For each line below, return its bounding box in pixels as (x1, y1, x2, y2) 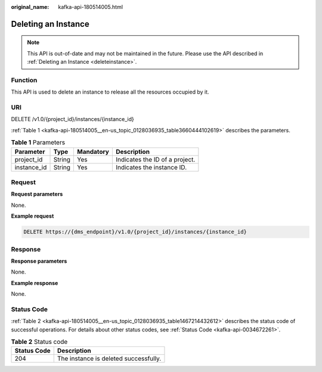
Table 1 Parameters (11, 138, 66, 147)
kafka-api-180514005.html (58, 4, 123, 10)
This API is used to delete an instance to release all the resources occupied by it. (11, 88, 209, 95)
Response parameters (11, 257, 67, 265)
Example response (11, 279, 58, 286)
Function (11, 76, 38, 84)
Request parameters (11, 191, 63, 198)
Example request (11, 212, 54, 220)
